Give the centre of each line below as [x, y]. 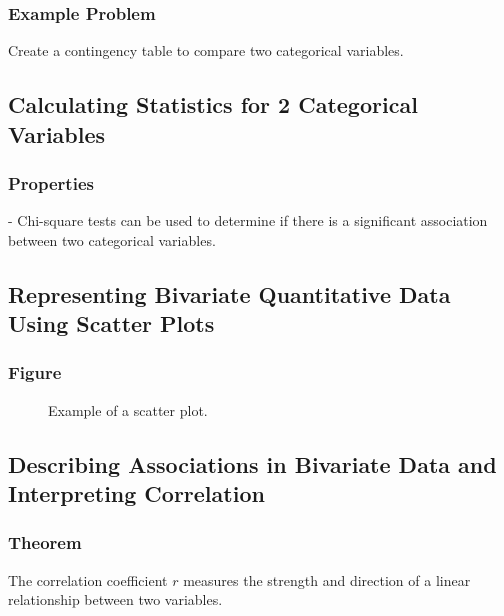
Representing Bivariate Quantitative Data [229, 293]
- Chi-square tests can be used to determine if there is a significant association [248, 220]
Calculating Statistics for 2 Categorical [213, 104]
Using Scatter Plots [111, 323]
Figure [35, 372]
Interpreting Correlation [136, 493]
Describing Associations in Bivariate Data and [252, 463]
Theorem [45, 542]
